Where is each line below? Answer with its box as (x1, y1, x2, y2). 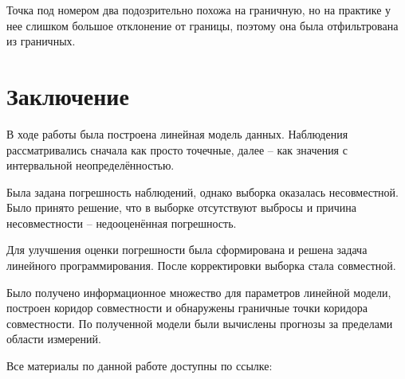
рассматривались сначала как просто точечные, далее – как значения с (6, 141, 348, 158)
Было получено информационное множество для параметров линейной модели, (6, 283, 391, 300)
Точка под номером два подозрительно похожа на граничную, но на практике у (6, 2, 391, 18)
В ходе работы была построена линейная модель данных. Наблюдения (6, 125, 348, 142)
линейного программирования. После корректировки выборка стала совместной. (6, 257, 396, 274)
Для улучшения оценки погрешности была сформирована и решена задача (6, 241, 368, 258)
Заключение (6, 79, 129, 111)
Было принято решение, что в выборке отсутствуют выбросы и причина (6, 199, 357, 216)
